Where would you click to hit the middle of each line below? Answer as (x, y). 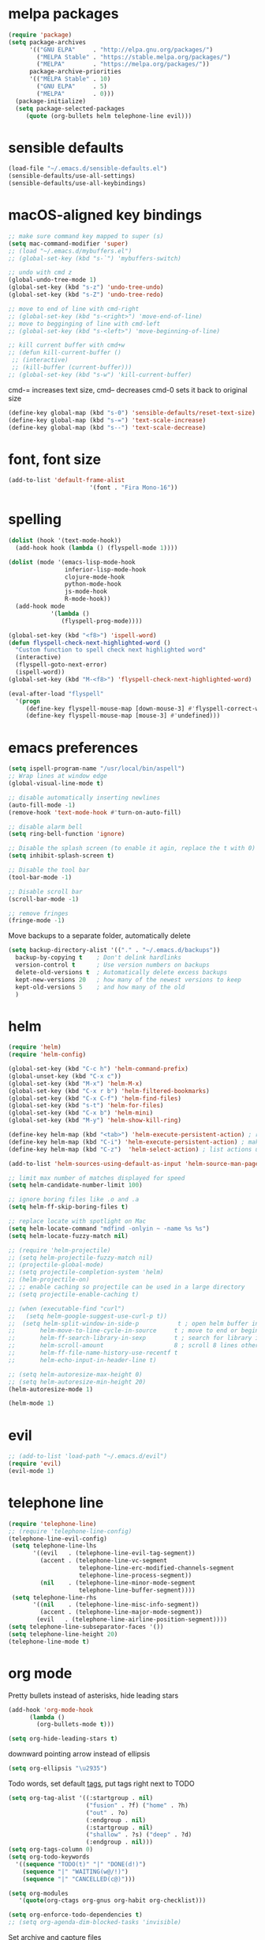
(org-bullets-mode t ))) (75, 1725)
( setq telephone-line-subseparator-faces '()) (86, 1627)
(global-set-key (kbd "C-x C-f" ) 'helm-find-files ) (95, 1098)
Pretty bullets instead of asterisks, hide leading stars (93, 1695)
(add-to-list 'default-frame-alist (67, 480)
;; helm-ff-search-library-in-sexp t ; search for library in (135, 1338)
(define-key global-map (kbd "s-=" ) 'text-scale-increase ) (107, 420)
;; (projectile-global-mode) (56, 1265)
